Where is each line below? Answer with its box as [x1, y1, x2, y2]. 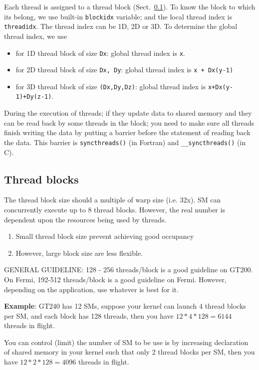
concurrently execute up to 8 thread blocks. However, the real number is [4, 204, 225, 214]
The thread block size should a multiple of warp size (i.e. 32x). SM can [4, 194, 221, 205]
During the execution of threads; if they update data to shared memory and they [4, 108, 252, 118]
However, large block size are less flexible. [15, 247, 143, 258]
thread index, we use [4, 30, 67, 41]
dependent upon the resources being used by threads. [4, 214, 167, 224]
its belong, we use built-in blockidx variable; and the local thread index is [4, 11, 233, 21]
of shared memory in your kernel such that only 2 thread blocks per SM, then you [4, 347, 255, 357]
